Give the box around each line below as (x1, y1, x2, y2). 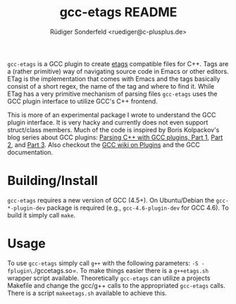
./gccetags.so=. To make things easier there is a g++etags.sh (32, 266, 209, 274)
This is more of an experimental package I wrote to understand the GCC (7, 110, 216, 119)
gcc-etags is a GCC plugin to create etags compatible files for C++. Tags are (7, 59, 229, 68)
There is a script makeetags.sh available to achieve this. (7, 289, 167, 297)
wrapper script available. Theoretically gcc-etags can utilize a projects (7, 274, 211, 282)
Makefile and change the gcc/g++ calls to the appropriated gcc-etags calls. (7, 281, 225, 289)
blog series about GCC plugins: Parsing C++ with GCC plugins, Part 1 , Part (7, 133, 223, 141)
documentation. (7, 148, 54, 156)
